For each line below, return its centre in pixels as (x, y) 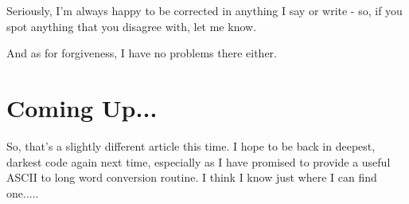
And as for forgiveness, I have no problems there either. (142, 53)
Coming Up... (82, 107)
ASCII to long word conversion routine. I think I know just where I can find (192, 177)
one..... (23, 192)
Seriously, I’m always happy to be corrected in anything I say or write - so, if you (204, 10)
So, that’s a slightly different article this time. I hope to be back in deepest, (191, 145)
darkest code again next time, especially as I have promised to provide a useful (199, 161)
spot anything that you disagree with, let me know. (132, 26)
